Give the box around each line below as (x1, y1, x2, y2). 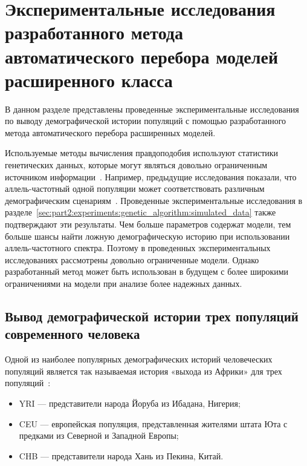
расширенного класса (5, 67, 173, 92)
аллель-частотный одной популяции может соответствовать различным (5, 182, 265, 195)
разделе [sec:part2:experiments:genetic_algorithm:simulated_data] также (5, 206, 276, 218)
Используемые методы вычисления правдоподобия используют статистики (5, 146, 279, 159)
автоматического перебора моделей (5, 44, 279, 68)
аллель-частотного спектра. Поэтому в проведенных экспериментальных (5, 241, 271, 254)
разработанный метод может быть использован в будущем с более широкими (5, 265, 289, 278)
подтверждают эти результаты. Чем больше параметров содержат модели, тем (5, 218, 291, 231)
